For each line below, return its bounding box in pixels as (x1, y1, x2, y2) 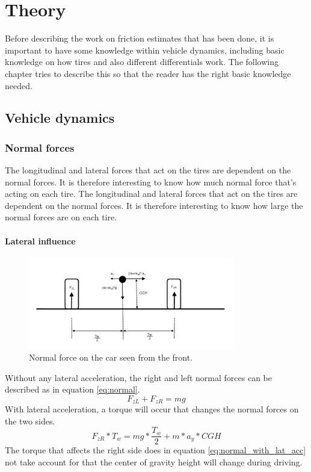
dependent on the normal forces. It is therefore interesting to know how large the (5, 199, 303, 211)
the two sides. (5, 414, 55, 427)
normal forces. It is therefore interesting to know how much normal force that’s (5, 175, 297, 188)
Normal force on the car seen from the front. (29, 350, 193, 363)
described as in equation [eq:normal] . (5, 383, 140, 396)
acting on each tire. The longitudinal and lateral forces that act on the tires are (5, 187, 298, 200)
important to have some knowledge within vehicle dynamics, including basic (5, 43, 285, 56)
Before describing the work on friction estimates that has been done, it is (5, 32, 274, 45)
